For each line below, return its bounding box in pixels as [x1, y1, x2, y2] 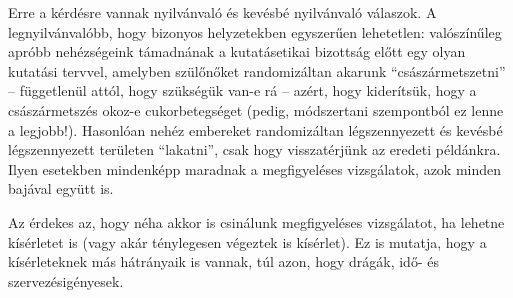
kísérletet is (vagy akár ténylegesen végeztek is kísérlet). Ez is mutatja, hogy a [8, 231, 487, 252]
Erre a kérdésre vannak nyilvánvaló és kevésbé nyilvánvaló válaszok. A [8, 2, 437, 22]
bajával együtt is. [8, 178, 114, 199]
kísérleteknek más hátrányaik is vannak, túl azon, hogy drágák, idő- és [8, 251, 439, 272]
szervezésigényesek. [8, 270, 124, 291]
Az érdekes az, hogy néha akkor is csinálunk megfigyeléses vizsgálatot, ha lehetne [8, 211, 505, 232]
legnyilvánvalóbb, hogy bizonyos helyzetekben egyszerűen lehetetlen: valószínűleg [8, 21, 502, 42]
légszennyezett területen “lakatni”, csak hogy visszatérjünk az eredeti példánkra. [8, 139, 501, 160]
